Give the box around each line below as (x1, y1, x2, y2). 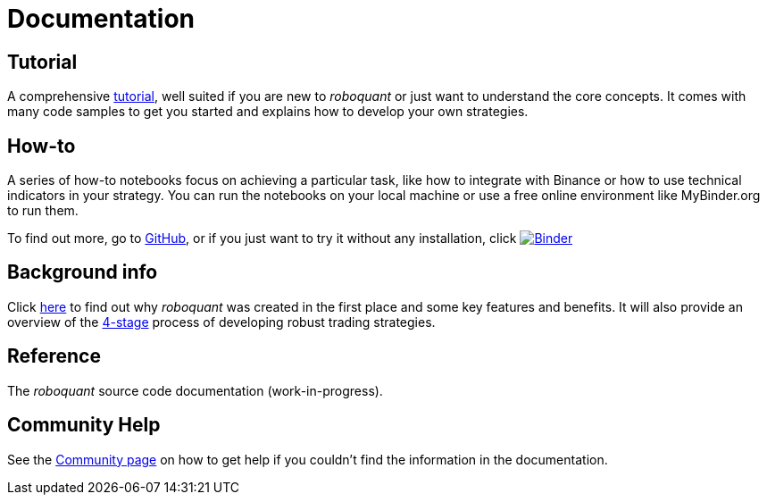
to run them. (7, 203, 79, 219)
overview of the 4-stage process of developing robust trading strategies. (7, 314, 436, 330)
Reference (7, 345, 101, 368)
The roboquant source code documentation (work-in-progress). (7, 382, 383, 398)
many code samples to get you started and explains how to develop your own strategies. (7, 104, 529, 120)
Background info (7, 261, 158, 284)
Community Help (7, 414, 161, 437)
